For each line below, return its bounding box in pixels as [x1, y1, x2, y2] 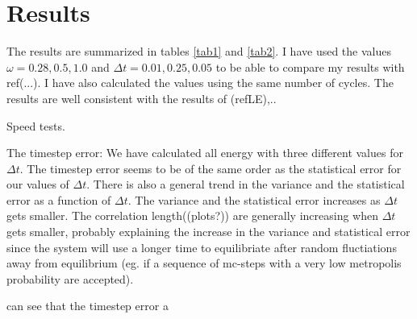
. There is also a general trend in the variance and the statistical [86, 176, 405, 193]
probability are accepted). [6, 270, 134, 287]
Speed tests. [6, 117, 65, 134]
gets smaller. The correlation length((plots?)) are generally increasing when [6, 207, 378, 224]
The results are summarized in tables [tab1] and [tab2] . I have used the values [6, 43, 391, 60]
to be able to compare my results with [215, 58, 405, 75]
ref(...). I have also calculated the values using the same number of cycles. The [6, 74, 394, 91]
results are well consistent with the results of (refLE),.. [6, 89, 277, 106]
